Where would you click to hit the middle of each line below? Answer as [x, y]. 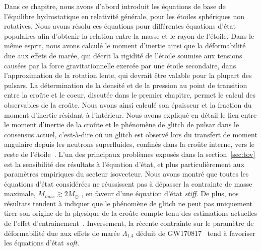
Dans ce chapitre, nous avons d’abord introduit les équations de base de [115, 6]
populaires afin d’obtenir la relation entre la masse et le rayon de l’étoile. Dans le [129, 35]
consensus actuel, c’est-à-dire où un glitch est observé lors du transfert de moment [131, 134]
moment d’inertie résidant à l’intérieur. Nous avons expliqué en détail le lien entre [130, 114]
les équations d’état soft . [42, 243]
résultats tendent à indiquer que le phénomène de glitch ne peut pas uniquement [128, 203]
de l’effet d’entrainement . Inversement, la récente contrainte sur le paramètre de [129, 223]
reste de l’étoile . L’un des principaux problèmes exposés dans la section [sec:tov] [130, 154]
